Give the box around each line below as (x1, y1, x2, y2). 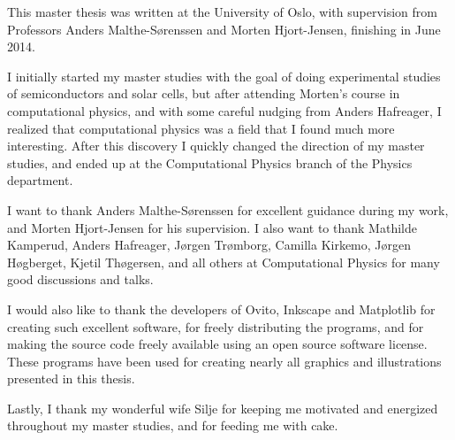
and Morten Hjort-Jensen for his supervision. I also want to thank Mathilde (7, 218, 417, 236)
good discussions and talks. (7, 270, 154, 289)
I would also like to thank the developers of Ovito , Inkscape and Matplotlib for (7, 299, 436, 318)
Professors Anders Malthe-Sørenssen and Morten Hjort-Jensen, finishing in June (7, 19, 441, 38)
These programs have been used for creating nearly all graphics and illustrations (7, 351, 442, 370)
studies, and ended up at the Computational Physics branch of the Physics (7, 153, 413, 172)
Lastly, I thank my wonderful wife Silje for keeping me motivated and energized (7, 398, 438, 417)
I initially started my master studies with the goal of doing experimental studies (7, 66, 441, 85)
